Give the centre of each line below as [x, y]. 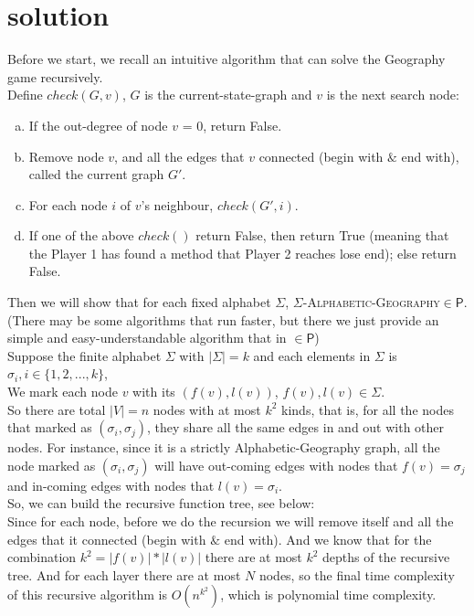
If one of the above [81, 235]
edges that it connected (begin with [107, 539]
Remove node [66, 156]
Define [25, 95]
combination [42, 557]
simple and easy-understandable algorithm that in [147, 338]
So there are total [57, 409]
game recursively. [55, 76]
